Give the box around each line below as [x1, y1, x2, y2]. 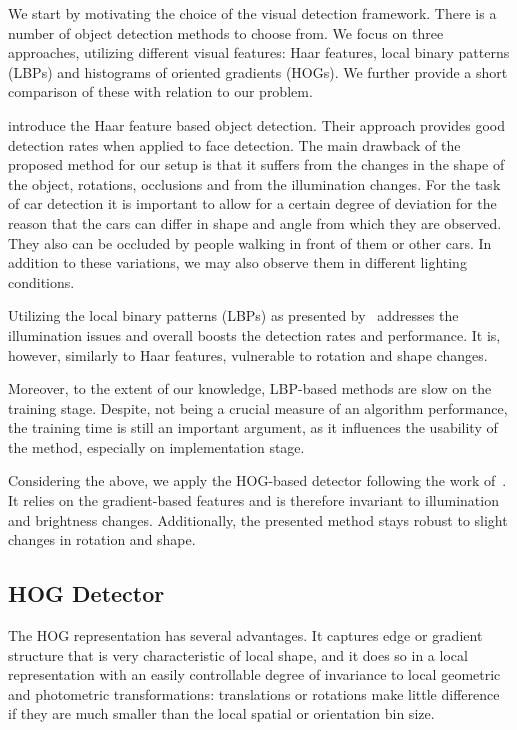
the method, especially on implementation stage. [8, 436, 305, 457]
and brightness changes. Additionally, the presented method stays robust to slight [8, 509, 508, 530]
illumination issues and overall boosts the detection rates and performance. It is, [8, 324, 501, 345]
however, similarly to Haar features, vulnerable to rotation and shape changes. [8, 344, 488, 365]
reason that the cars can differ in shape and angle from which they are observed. [8, 212, 502, 233]
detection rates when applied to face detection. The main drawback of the [8, 134, 461, 155]
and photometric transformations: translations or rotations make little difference [8, 683, 500, 704]
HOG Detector [8, 578, 165, 609]
